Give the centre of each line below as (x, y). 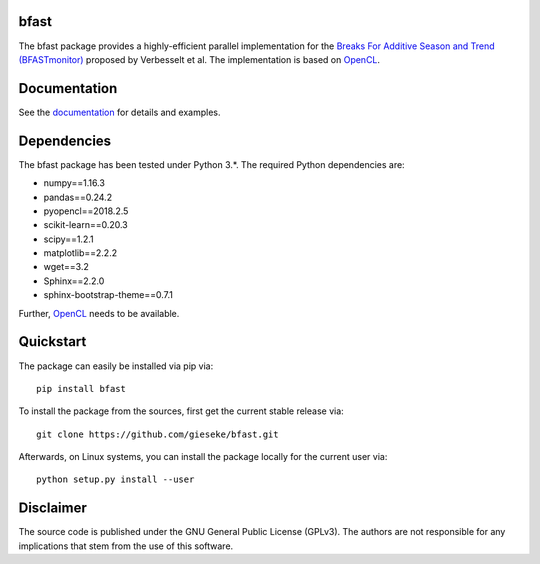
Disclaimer (52, 508)
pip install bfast (81, 388)
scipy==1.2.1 (68, 239)
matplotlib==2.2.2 (80, 253)
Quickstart (52, 341)
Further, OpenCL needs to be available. (99, 313)
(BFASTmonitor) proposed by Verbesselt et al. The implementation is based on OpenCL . (199, 59)
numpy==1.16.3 (74, 183)
